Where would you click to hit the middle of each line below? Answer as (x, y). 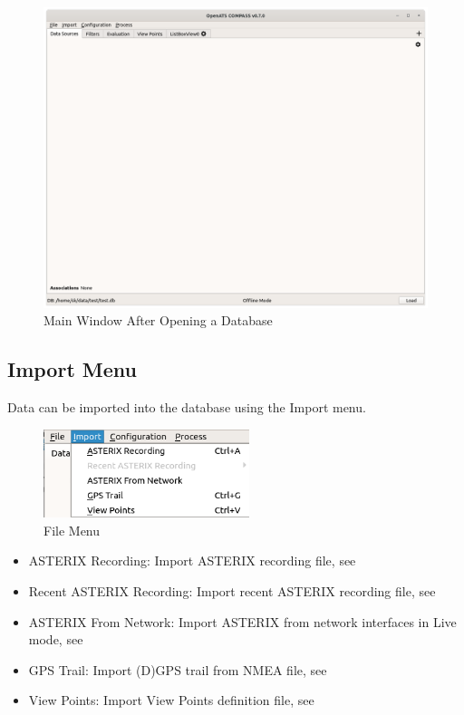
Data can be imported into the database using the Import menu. (187, 407)
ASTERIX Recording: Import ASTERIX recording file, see (192, 560)
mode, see (56, 639)
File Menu (72, 530)
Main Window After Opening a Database (158, 320)
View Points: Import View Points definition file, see (171, 700)
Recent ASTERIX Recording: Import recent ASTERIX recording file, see (232, 590)
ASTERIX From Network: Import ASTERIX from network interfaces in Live (242, 621)
